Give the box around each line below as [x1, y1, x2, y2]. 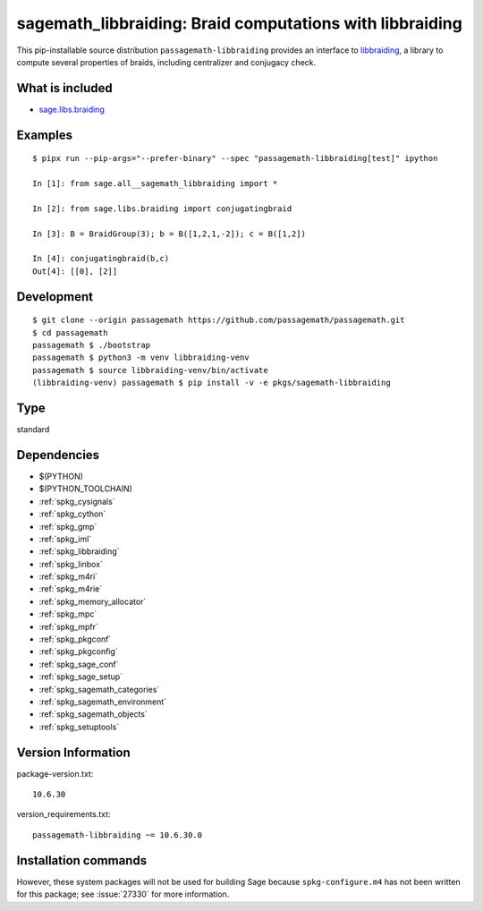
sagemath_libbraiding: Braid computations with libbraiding [16, 13, 462, 33]
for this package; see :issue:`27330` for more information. [16, 889, 230, 899]
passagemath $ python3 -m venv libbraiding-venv [32, 353, 250, 362]
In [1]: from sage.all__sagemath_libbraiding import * [32, 179, 278, 189]
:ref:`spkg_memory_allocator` [38, 596, 147, 607]
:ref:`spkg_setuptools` [38, 721, 120, 732]
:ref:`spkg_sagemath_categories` [38, 684, 160, 694]
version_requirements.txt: [16, 809, 111, 820]
